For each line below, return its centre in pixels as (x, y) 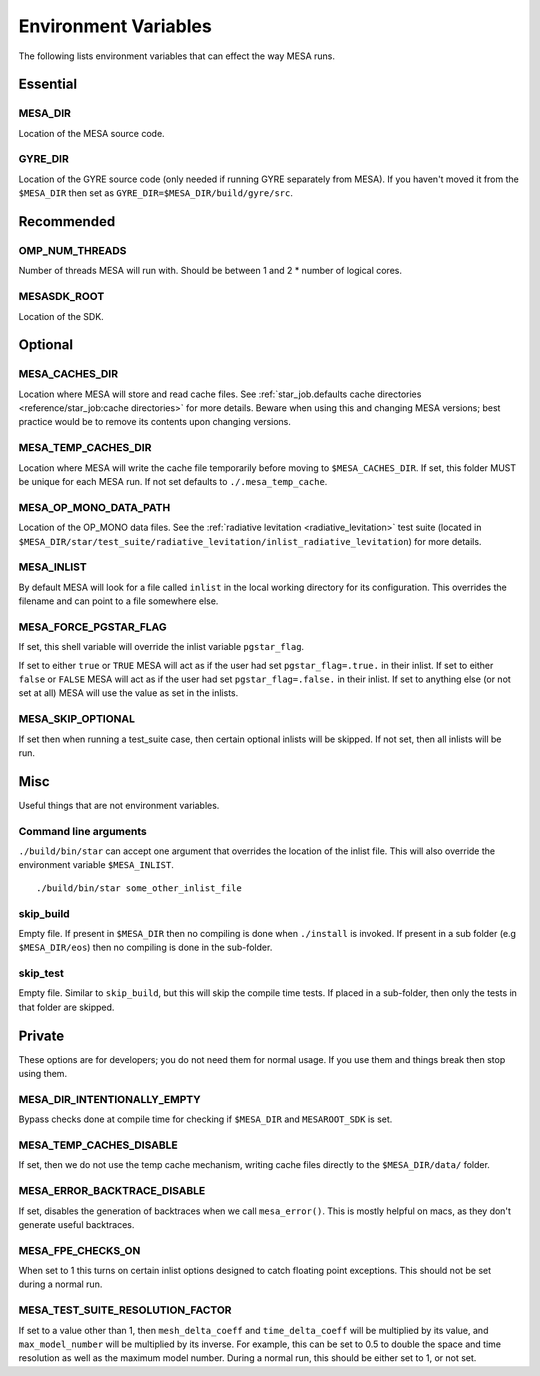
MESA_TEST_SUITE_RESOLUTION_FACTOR (125, 1310)
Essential (48, 84)
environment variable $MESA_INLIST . (96, 865)
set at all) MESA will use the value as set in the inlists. (128, 693)
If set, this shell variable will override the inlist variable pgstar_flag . (161, 647)
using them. (43, 1074)
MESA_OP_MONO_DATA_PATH (94, 507)
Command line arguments (82, 831)
